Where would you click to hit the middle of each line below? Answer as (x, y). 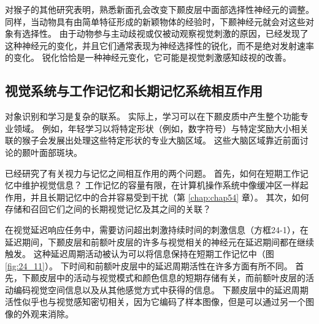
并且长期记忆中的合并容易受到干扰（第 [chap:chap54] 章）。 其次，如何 (170, 197)
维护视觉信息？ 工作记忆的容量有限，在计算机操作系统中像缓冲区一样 (161, 185)
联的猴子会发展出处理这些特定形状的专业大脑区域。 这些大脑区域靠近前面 (152, 140)
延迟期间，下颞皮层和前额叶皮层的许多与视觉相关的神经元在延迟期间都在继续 (159, 241)
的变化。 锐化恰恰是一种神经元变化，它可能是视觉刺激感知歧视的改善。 (148, 57)
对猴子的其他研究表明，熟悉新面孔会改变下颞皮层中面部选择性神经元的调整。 (159, 9)
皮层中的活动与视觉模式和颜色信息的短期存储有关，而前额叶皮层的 (172, 278)
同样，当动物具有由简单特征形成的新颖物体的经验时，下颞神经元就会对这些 (155, 21)
